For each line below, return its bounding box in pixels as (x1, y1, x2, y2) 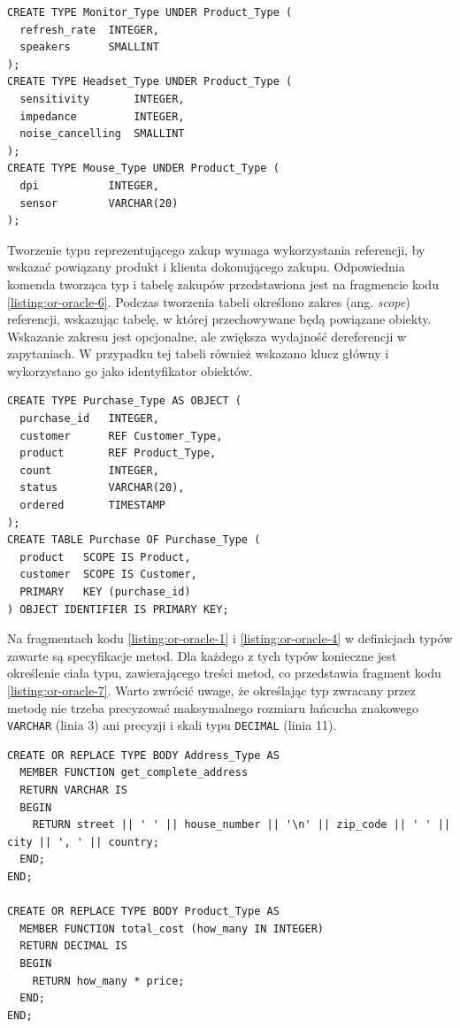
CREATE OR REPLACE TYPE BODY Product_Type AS (7, 905, 280, 918)
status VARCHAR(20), (19, 481, 185, 495)
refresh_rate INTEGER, (19, 23, 159, 36)
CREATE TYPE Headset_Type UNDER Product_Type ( (7, 75, 293, 88)
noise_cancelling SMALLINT (19, 127, 185, 141)
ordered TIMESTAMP (19, 499, 165, 512)
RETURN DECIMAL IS (19, 940, 128, 953)
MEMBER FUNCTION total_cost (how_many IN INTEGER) (19, 922, 324, 935)
